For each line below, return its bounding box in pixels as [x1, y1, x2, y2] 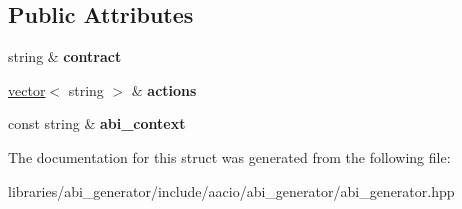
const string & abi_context [8, 113, 186, 134]
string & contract [8, 46, 122, 67]
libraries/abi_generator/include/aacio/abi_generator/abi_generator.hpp [8, 180, 455, 201]
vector [8, 79, 46, 100]
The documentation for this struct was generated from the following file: [8, 146, 451, 167]
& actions [131, 79, 197, 100]
